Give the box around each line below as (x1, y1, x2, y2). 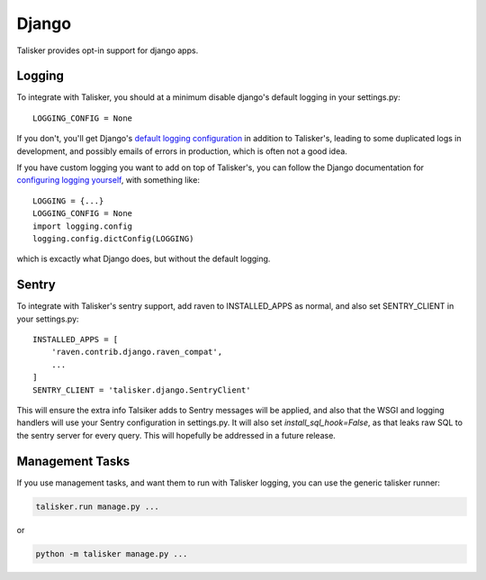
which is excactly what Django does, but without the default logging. (16, 253, 271, 265)
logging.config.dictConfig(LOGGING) (32, 233, 194, 243)
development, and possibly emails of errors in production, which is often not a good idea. (16, 145, 348, 157)
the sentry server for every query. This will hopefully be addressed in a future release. (16, 430, 337, 440)
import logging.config (32, 221, 133, 231)
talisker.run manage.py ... (35, 501, 159, 512)
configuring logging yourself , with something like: (16, 175, 200, 186)
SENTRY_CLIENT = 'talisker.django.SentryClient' (32, 385, 251, 395)
